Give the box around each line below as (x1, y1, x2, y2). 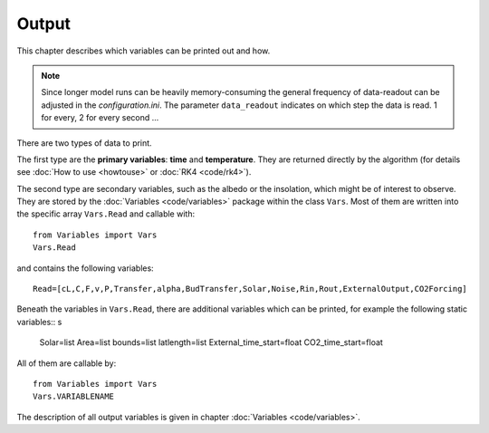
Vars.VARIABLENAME (33, 391, 115, 402)
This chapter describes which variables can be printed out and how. (16, 45, 271, 56)
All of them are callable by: (16, 358, 117, 369)
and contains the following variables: (16, 263, 154, 274)
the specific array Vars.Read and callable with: (16, 208, 195, 219)
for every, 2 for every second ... (41, 112, 159, 123)
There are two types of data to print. (16, 137, 153, 149)
